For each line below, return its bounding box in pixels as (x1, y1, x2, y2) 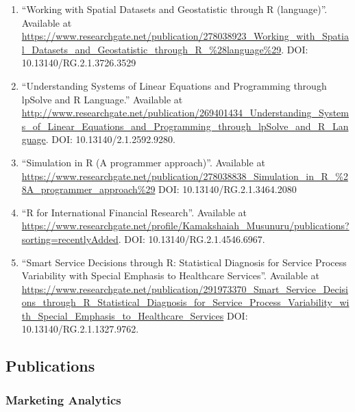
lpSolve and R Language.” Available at (21, 92, 183, 106)
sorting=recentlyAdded (21, 231, 119, 246)
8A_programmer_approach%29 (21, 182, 156, 196)
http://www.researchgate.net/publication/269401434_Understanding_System (21, 105, 349, 120)
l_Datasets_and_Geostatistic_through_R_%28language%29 (21, 42, 282, 56)
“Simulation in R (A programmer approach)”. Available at (21, 155, 265, 169)
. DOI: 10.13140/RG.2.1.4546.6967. (118, 231, 265, 246)
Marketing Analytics (5, 391, 121, 408)
